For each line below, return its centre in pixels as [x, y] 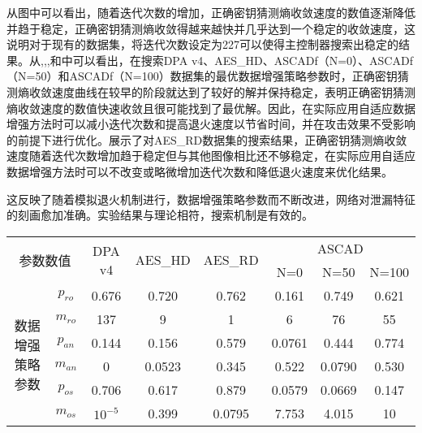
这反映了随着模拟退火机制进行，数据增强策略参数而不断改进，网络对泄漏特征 [211, 199]
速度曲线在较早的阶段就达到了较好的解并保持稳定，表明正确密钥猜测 [233, 91]
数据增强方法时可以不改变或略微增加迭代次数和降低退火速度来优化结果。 [200, 171]
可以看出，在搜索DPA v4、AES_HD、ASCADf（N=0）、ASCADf [243, 60]
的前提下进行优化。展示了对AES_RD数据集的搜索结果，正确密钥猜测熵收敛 [207, 139]
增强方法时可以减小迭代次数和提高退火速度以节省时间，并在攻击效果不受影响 [211, 124]
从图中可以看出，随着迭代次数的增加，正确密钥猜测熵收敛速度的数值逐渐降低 [211, 12]
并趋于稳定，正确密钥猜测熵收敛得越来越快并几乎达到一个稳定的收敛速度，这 [211, 28]
